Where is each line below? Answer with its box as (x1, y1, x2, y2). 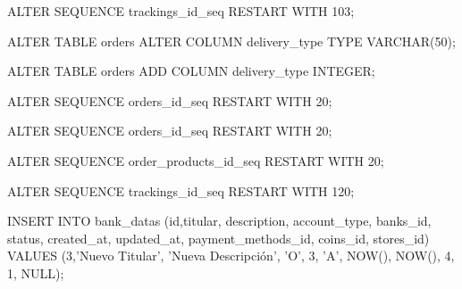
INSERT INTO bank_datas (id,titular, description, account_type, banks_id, (7, 211, 432, 230)
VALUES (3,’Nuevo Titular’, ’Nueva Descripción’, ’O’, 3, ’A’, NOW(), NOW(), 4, (7, 246, 455, 265)
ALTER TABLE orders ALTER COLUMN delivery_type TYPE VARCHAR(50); (7, 31, 456, 50)
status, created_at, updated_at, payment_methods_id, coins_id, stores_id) (7, 228, 430, 247)
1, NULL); (7, 263, 64, 282)
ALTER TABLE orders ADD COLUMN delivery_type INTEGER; (7, 62, 375, 80)
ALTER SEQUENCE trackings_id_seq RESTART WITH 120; (7, 181, 355, 200)
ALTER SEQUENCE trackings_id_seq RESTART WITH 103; (7, 2, 355, 20)
